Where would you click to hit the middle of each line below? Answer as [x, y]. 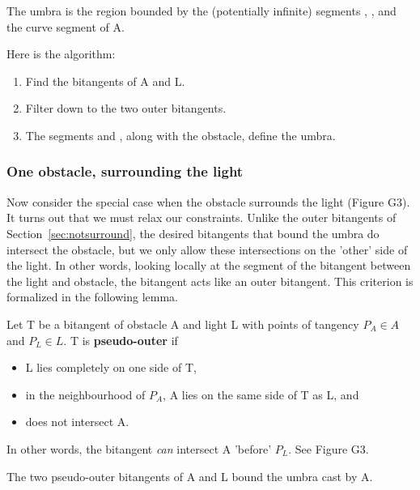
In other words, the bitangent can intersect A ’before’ [139, 448]
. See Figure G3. [329, 448]
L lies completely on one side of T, [111, 367]
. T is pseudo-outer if [121, 340]
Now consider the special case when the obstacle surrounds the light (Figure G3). [208, 201]
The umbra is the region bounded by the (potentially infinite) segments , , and [202, 11]
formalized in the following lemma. [92, 297]
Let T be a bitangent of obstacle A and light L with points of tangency [183, 324]
